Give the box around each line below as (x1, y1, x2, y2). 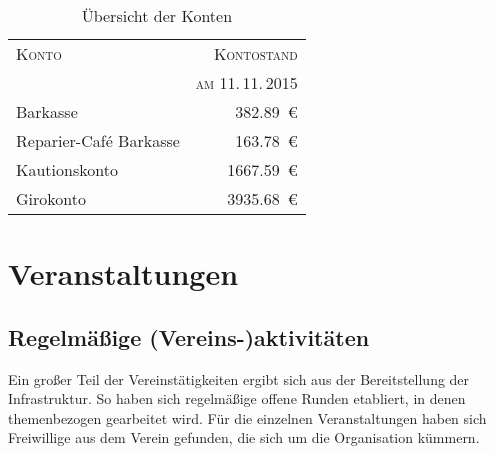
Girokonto (16, 187, 86, 210)
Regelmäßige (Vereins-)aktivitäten (8, 321, 370, 352)
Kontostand (213, 42, 298, 65)
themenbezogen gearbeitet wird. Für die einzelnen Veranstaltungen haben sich (8, 407, 487, 428)
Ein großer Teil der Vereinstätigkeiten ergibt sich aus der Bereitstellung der (8, 368, 470, 389)
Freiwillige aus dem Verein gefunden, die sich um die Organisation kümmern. (8, 427, 480, 448)
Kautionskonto (16, 158, 118, 181)
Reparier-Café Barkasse (16, 129, 180, 152)
